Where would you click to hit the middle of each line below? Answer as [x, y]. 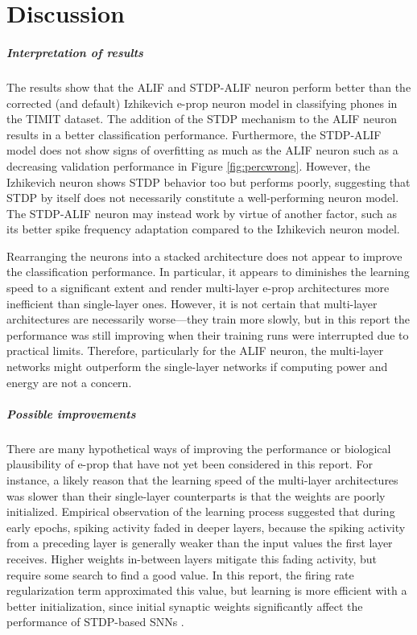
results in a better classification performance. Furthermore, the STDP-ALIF [194, 134]
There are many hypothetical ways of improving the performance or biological [199, 448]
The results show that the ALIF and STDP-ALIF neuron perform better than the [209, 87]
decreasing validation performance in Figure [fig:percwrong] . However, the [188, 165]
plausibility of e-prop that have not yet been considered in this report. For [190, 464]
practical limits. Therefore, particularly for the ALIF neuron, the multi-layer [195, 350]
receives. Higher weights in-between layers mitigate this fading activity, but [192, 558]
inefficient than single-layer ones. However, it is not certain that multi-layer [192, 303]
